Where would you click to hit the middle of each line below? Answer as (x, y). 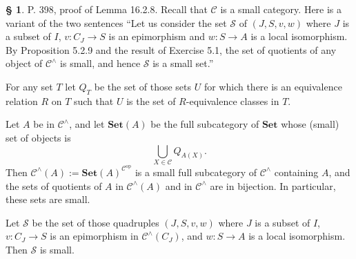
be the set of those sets (143, 86)
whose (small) (310, 124)
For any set (29, 86)
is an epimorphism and (157, 36)
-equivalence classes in (233, 100)
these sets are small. (48, 199)
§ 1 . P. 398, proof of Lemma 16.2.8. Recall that (107, 9)
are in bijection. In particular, (273, 185)
